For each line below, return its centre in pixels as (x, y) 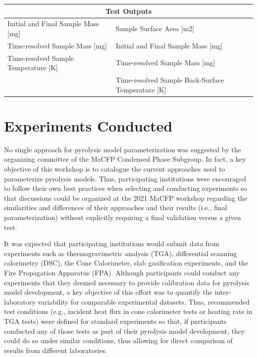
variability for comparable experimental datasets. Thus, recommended (144, 301)
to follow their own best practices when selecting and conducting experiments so (126, 188)
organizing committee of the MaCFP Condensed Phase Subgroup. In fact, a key (125, 159)
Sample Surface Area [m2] (155, 28)
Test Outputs (128, 11)
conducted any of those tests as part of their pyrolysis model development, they (125, 331)
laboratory (20, 301)
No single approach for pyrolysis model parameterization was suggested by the (123, 149)
